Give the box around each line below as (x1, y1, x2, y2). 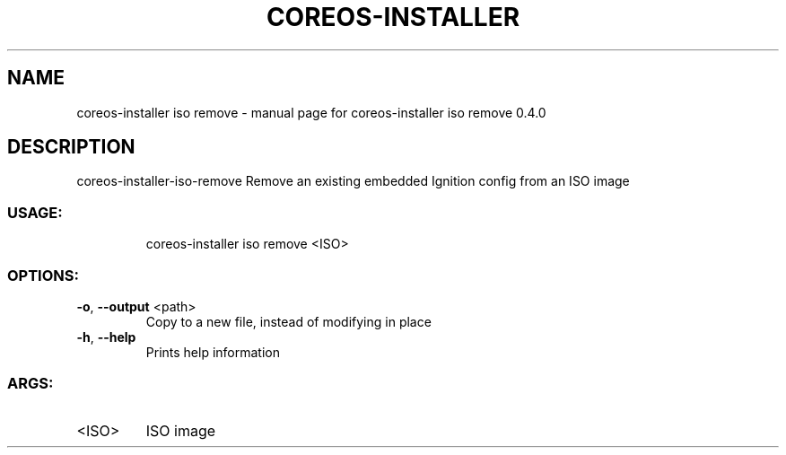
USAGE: (7, 203, 63, 222)
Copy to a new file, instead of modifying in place (145, 313, 432, 329)
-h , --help (76, 328, 136, 345)
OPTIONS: (7, 266, 79, 284)
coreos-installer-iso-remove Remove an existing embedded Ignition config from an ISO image (76, 173, 630, 189)
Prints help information (145, 344, 280, 360)
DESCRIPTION (7, 136, 135, 159)
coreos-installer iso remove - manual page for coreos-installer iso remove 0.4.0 (76, 104, 546, 120)
